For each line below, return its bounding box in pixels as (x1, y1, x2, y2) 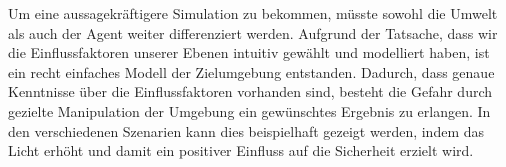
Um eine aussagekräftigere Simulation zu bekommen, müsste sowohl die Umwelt (8, 3, 498, 23)
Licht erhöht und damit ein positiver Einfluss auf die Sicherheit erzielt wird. (8, 140, 474, 161)
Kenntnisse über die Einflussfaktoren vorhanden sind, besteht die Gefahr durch (8, 81, 493, 102)
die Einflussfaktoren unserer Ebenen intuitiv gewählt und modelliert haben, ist (8, 42, 490, 63)
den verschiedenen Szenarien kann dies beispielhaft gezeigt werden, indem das (8, 120, 485, 141)
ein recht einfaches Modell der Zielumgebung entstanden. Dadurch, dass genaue (8, 61, 495, 82)
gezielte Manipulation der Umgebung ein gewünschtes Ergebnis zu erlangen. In (8, 100, 491, 121)
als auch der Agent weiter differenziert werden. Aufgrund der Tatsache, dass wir (8, 22, 498, 43)
